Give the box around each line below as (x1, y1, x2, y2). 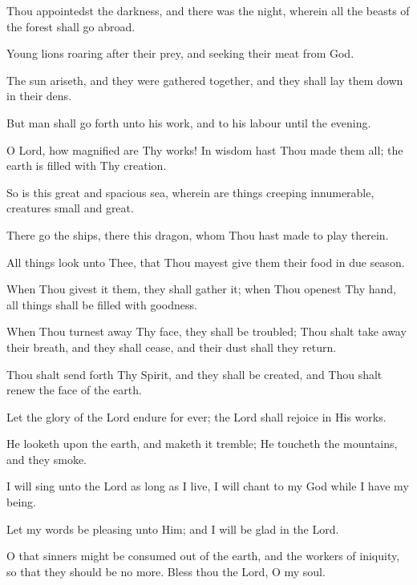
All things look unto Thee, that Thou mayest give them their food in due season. (6, 253, 405, 270)
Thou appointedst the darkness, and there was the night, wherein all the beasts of (6, 2, 410, 18)
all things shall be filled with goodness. (6, 296, 197, 313)
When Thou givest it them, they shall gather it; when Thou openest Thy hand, (6, 280, 397, 297)
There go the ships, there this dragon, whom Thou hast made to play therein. (6, 226, 389, 243)
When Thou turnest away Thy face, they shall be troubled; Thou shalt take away (6, 323, 407, 340)
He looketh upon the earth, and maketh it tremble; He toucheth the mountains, (6, 435, 398, 452)
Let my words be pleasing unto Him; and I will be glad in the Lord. (6, 520, 339, 537)
